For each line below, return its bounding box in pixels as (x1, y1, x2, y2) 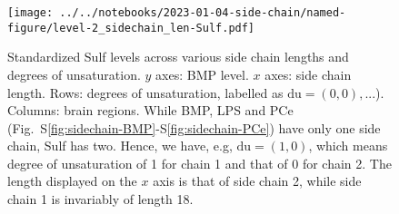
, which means (308, 136, 388, 155)
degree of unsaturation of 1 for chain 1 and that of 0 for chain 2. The (7, 153, 392, 172)
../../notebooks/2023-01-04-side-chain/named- (59, 6, 346, 19)
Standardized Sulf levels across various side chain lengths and (7, 47, 349, 66)
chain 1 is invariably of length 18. (7, 190, 194, 209)
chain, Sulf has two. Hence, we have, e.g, (7, 136, 233, 155)
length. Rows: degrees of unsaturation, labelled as (7, 83, 284, 102)
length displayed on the (7, 171, 137, 190)
